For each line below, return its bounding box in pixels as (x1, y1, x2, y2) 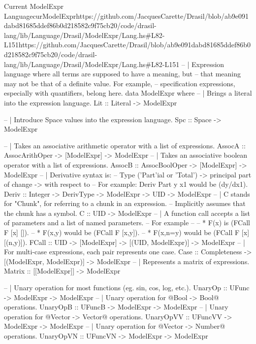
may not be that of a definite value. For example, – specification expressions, (4, 78, 235, 88)
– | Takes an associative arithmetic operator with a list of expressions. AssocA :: (4, 140, 246, 150)
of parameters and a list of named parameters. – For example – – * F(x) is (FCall (4, 217, 250, 228)
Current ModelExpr (4, 1, 64, 11)
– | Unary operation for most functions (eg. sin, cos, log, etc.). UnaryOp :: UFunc (4, 282, 250, 293)
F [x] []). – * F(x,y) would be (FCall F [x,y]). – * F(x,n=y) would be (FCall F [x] (4, 227, 250, 238)
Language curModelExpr (4, 10, 76, 21)
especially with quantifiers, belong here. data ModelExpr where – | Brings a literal (4, 88, 252, 98)
